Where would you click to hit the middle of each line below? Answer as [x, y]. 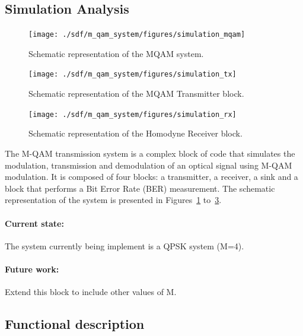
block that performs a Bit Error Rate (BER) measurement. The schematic [140, 188]
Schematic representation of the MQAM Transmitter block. [136, 93]
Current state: [34, 223]
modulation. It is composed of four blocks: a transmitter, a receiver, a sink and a [151, 177]
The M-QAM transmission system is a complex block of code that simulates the [150, 153]
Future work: [32, 269]
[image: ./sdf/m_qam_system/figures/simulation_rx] [133, 114]
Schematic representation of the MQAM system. [116, 53]
